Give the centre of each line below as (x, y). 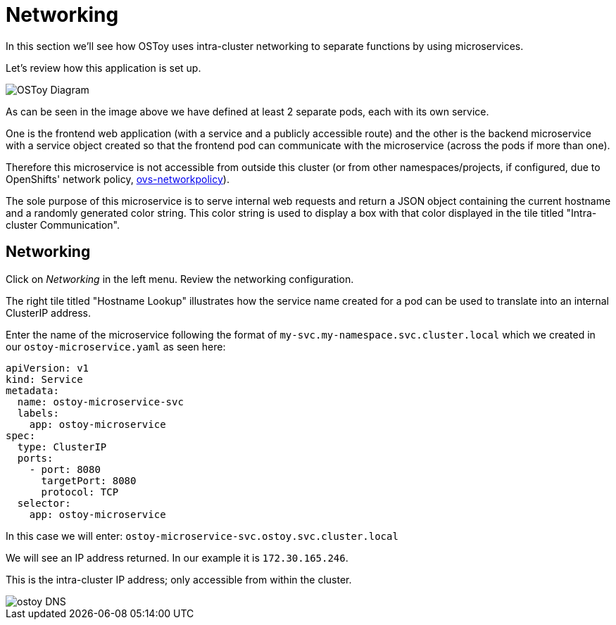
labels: (38, 413)
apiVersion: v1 (48, 368)
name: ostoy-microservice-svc (100, 402)
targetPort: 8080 (89, 480)
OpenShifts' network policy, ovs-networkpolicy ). (118, 179)
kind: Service (44, 379)
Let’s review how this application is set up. (103, 68)
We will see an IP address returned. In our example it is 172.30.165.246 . (177, 557)
